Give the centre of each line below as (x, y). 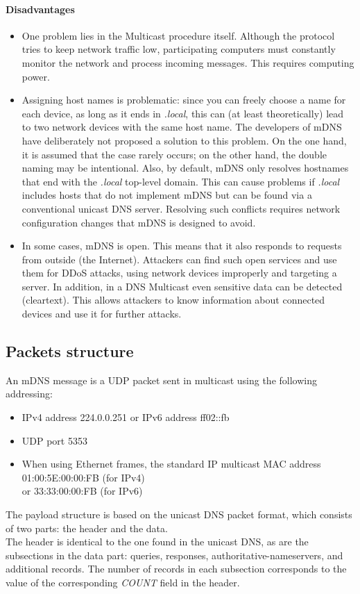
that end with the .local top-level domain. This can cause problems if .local (181, 181)
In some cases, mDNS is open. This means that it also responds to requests (182, 246)
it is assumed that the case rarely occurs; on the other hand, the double (174, 154)
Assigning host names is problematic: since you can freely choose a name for (184, 100)
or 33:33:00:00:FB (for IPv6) (82, 491)
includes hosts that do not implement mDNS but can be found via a (167, 195)
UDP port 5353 (54, 440)
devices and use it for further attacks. (102, 314)
